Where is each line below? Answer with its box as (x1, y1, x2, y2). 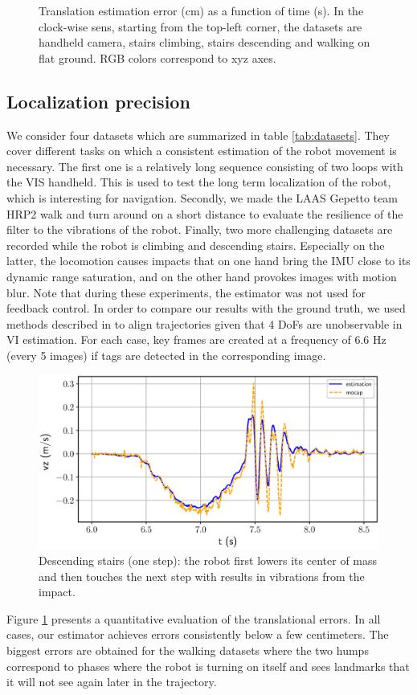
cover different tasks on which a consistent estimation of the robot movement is (6, 142, 397, 159)
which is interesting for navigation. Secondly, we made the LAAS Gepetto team (6, 189, 399, 206)
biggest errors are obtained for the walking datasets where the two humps (6, 642, 369, 659)
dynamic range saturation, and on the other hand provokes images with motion (6, 268, 397, 284)
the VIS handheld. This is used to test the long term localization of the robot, (6, 174, 391, 190)
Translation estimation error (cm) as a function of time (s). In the (39, 2, 364, 18)
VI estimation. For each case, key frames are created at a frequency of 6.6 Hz (6, 331, 386, 348)
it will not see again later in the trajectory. (6, 673, 217, 690)
